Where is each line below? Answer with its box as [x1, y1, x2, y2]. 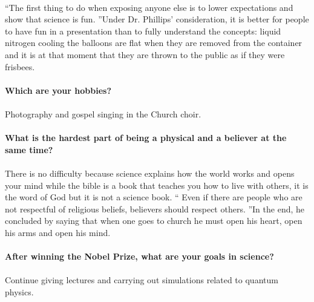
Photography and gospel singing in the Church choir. [5, 107, 201, 120]
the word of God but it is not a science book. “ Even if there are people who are [5, 191, 303, 203]
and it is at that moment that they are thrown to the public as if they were [5, 48, 285, 61]
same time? [5, 143, 53, 156]
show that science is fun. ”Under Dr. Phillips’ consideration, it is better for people [5, 13, 309, 25]
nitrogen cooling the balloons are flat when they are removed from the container [5, 36, 303, 49]
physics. [5, 285, 34, 298]
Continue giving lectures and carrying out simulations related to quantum [5, 274, 278, 286]
